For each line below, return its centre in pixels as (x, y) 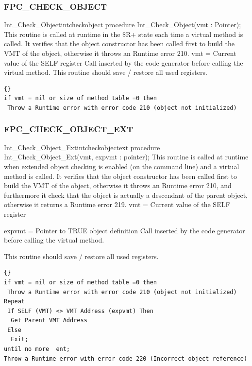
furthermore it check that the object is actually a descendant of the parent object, (126, 195)
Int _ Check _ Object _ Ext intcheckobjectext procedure (82, 147)
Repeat (14, 302)
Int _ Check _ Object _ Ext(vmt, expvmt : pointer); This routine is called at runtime (126, 157)
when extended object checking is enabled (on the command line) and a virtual (122, 166)
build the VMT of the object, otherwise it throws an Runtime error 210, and (118, 185)
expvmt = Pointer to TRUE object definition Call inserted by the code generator (125, 230)
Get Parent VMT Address (49, 321)
